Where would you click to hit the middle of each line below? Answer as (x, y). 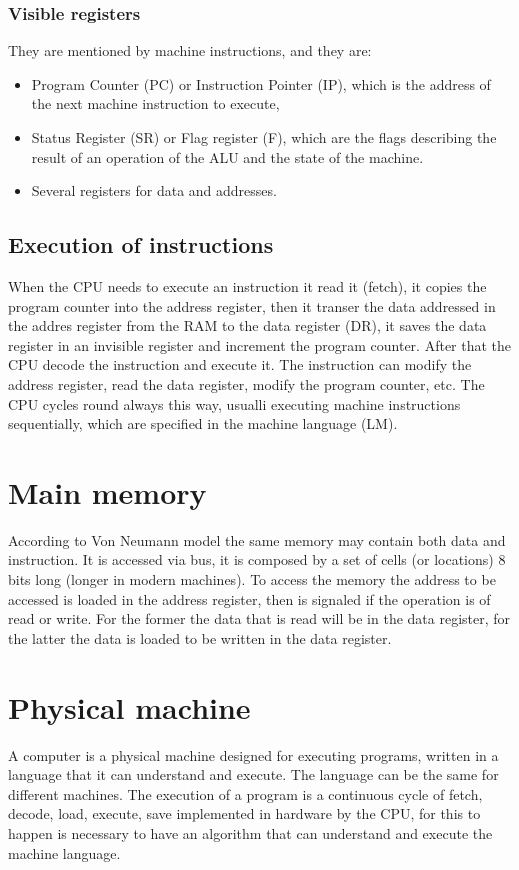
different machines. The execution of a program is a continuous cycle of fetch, (245, 793)
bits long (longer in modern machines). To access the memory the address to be (252, 579)
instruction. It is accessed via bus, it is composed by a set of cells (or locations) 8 (257, 559)
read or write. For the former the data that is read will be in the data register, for (259, 618)
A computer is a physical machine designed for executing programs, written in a (253, 754)
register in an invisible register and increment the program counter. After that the (260, 344)
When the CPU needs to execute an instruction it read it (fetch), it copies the (247, 285)
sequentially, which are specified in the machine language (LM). (203, 423)
